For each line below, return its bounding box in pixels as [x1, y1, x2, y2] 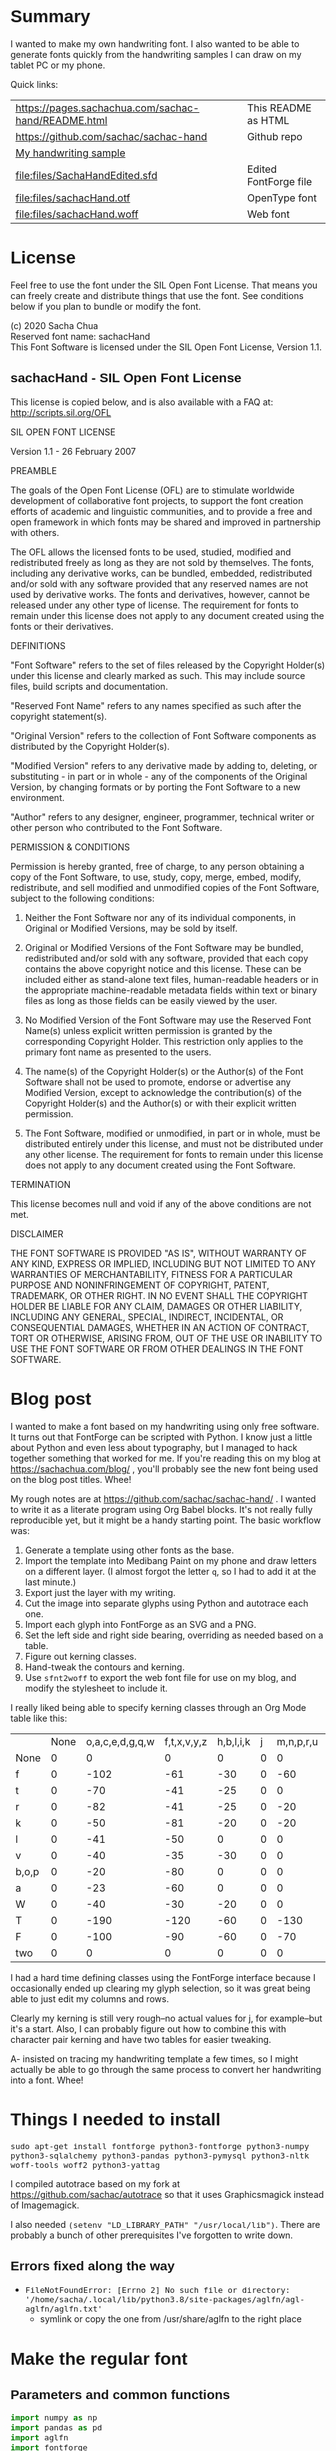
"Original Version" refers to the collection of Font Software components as [10, 729, 317, 741]
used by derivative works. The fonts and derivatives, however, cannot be [10, 588, 310, 600]
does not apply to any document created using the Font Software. [24, 1159, 297, 1171]
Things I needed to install [10, 2109, 222, 2130]
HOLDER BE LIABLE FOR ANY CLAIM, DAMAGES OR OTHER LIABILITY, [10, 1300, 303, 1312]
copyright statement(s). [10, 710, 108, 722]
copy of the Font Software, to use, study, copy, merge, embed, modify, [10, 871, 302, 883]
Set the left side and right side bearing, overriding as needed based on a [24, 1629, 324, 1641]
